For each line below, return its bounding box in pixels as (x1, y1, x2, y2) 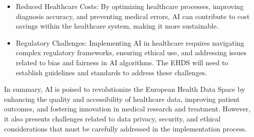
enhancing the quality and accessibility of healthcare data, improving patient (4, 93, 240, 104)
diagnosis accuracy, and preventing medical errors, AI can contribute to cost (16, 11, 250, 21)
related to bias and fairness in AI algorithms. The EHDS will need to (16, 57, 228, 67)
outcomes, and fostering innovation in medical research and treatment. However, (4, 103, 250, 114)
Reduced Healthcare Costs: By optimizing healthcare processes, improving (16, 1, 244, 11)
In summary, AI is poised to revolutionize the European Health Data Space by (4, 84, 245, 94)
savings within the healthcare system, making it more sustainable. (16, 21, 218, 31)
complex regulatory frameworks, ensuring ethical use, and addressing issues (16, 47, 246, 58)
